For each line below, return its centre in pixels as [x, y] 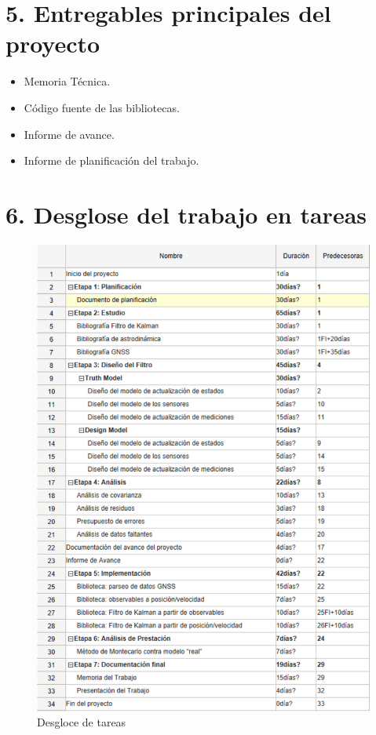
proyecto [53, 44]
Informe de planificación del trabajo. [111, 160]
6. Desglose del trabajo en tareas [186, 214]
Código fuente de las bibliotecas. [102, 107]
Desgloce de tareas [82, 722]
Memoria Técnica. [67, 81]
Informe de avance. [69, 134]
